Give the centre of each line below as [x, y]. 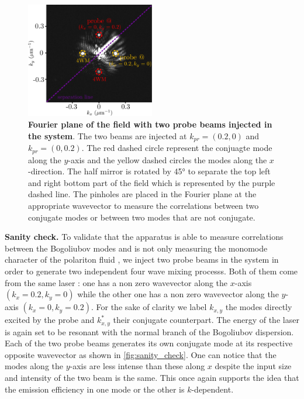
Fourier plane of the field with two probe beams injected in [150, 124]
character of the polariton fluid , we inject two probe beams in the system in [142, 259]
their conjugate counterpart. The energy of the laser [206, 320]
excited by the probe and [50, 320]
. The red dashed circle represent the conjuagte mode [177, 148]
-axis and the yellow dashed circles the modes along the [167, 159]
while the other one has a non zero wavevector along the [178, 294]
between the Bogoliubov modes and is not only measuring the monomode [136, 248]
